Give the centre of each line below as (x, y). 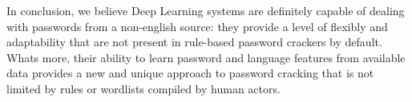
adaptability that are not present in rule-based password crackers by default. (194, 42)
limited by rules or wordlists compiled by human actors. (143, 88)
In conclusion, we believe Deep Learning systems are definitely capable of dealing (206, 10)
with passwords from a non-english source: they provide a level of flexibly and (197, 26)
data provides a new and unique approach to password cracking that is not (190, 73)
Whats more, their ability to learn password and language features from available (206, 57)
